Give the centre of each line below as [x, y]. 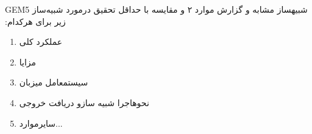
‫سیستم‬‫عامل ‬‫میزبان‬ [54, 82]
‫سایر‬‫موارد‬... [41, 123]
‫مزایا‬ [28, 62]
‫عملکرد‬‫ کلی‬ [41, 42]
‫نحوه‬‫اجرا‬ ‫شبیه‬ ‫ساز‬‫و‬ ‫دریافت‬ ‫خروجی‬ [84, 102]
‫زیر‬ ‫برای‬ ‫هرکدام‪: [35, 21]
